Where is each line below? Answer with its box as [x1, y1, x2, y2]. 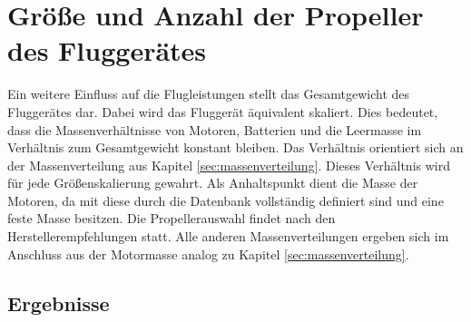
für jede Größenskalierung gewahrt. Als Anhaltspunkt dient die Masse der [7, 173, 418, 192]
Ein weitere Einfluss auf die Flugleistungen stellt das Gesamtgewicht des [7, 84, 410, 103]
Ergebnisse [7, 288, 110, 317]
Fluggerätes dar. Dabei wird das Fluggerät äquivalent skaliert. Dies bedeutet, [7, 102, 438, 121]
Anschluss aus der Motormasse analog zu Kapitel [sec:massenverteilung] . [7, 244, 409, 263]
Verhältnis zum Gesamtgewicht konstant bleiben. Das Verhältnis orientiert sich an [7, 138, 464, 157]
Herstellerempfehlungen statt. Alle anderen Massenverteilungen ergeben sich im [7, 227, 449, 246]
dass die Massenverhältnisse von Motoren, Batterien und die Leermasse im [7, 120, 422, 139]
